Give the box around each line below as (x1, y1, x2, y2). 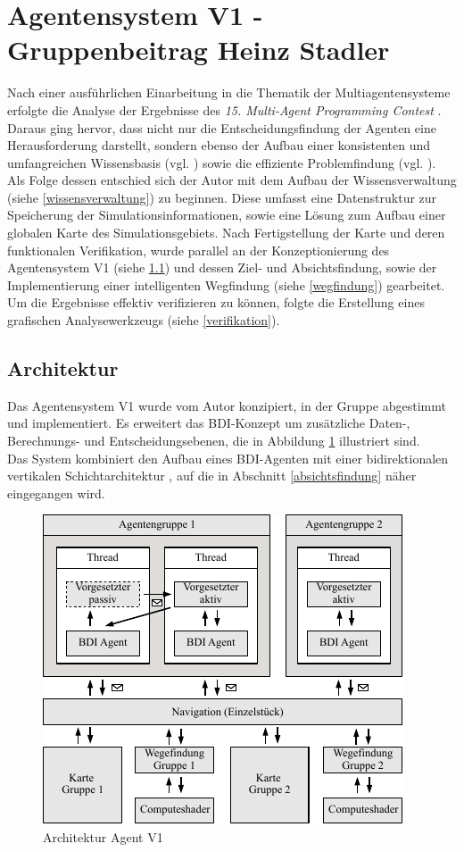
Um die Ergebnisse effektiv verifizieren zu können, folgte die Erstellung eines (7, 293, 425, 312)
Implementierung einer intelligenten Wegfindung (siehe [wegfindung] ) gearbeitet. (7, 275, 445, 294)
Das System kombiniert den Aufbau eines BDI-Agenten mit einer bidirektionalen (7, 448, 449, 467)
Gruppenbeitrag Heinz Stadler (7, 31, 390, 68)
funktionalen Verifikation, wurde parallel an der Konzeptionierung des (7, 240, 390, 259)
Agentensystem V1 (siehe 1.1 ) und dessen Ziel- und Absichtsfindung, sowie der (7, 258, 437, 277)
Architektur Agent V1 (43, 827, 163, 846)
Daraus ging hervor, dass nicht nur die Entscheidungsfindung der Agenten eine (7, 118, 436, 137)
